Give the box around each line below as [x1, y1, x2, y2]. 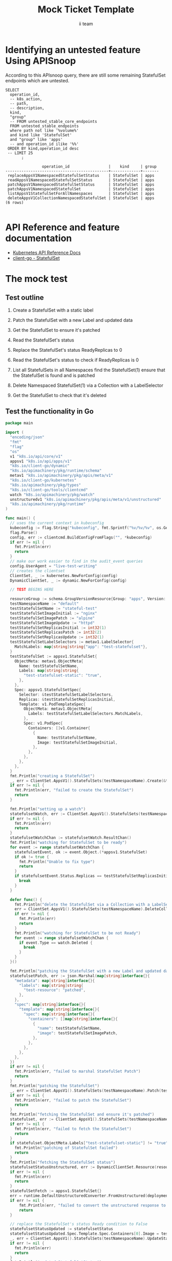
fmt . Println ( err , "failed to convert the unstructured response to [18, 1202, 166, 1208]
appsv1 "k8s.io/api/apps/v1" [10, 459, 72, 464]
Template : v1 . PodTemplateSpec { [18, 701, 86, 707]
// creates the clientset [10, 568, 66, 573]
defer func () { [10, 897, 42, 902]
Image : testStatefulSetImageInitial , [37, 740, 118, 745]
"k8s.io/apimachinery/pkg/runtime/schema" [10, 468, 102, 474]
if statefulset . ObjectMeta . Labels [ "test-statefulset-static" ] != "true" [10, 1141, 168, 1146]
